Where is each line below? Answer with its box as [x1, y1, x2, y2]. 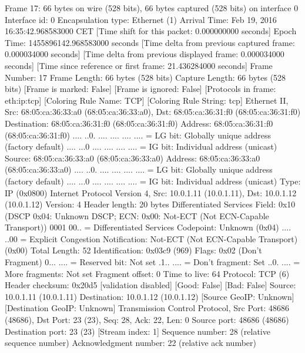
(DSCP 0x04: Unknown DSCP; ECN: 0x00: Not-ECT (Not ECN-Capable [5, 209, 269, 222]
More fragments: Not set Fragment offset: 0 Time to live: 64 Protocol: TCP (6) [5, 267, 290, 279]
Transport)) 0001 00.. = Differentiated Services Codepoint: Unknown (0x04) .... [5, 221, 291, 233]
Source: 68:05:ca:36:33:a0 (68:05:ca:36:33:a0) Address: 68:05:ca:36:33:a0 [5, 151, 260, 164]
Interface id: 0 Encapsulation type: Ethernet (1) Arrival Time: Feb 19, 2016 [5, 13, 277, 25]
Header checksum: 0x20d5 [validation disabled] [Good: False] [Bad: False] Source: [5, 279, 296, 291]
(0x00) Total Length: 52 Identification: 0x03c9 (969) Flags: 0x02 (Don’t [5, 244, 262, 256]
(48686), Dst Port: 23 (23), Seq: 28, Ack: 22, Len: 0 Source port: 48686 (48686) [5, 314, 289, 326]
